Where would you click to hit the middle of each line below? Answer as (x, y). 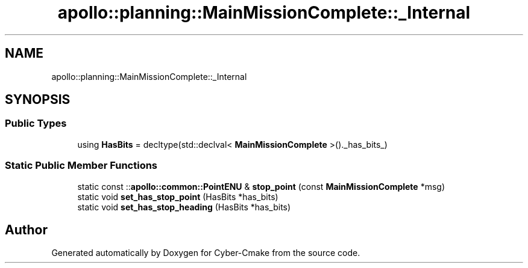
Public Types (36, 123)
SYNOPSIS (38, 100)
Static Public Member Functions (81, 166)
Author (26, 230)
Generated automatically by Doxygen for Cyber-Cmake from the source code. (206, 253)
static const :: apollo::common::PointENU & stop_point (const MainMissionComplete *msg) (261, 186)
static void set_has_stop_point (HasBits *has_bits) (178, 196)
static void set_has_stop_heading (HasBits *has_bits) (184, 207)
